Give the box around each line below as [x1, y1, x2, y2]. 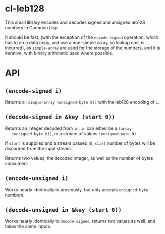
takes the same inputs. [5, 224, 52, 230]
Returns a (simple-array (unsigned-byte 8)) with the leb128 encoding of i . [5, 99, 160, 105]
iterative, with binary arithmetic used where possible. [5, 50, 113, 56]
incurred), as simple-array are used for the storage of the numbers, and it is [5, 45, 161, 51]
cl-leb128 [5, 3, 45, 14]
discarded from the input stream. [5, 145, 72, 151]
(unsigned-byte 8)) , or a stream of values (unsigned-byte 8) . [11, 130, 138, 136]
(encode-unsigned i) [5, 175, 69, 182]
